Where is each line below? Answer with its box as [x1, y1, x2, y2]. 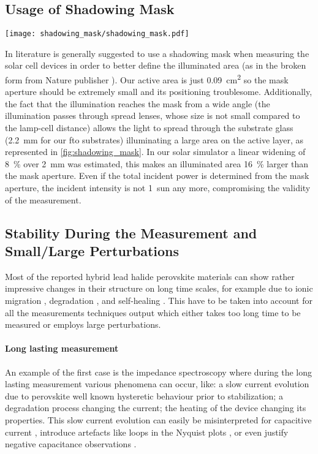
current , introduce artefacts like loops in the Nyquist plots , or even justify [5, 425, 289, 438]
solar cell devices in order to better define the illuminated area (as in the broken [5, 59, 306, 72]
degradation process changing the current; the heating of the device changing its [5, 401, 306, 414]
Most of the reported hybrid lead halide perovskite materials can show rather [5, 270, 295, 282]
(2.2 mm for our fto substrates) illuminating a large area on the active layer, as [5, 133, 304, 146]
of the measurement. [5, 193, 81, 206]
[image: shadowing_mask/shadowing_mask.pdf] [5, 29, 189, 39]
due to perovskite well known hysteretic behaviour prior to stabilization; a [5, 389, 283, 402]
